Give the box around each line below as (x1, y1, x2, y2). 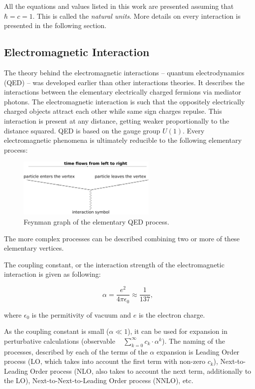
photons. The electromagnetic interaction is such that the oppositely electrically (4, 96, 245, 106)
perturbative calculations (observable (4, 335, 115, 346)
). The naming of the (161, 335, 225, 346)
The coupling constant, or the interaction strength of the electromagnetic (4, 259, 224, 269)
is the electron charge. (138, 309, 205, 320)
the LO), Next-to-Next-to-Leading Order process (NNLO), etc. (4, 375, 193, 386)
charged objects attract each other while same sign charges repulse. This (4, 106, 222, 116)
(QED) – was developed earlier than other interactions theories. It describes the (4, 77, 245, 87)
